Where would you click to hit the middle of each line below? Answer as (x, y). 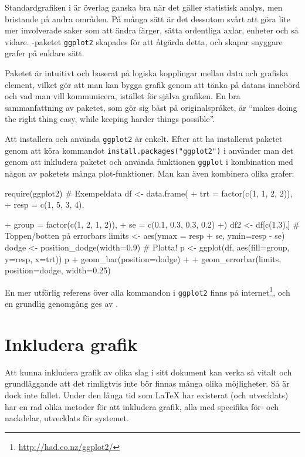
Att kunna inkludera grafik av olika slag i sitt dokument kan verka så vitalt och (148, 372)
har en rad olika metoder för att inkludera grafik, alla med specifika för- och (142, 406)
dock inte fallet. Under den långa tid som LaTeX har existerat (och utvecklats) (147, 395)
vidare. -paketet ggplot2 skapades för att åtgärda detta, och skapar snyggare (144, 41)
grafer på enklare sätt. (45, 53)
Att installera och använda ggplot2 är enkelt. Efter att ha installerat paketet (144, 138)
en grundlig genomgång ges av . (62, 304)
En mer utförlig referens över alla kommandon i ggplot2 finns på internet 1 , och (148, 291)
